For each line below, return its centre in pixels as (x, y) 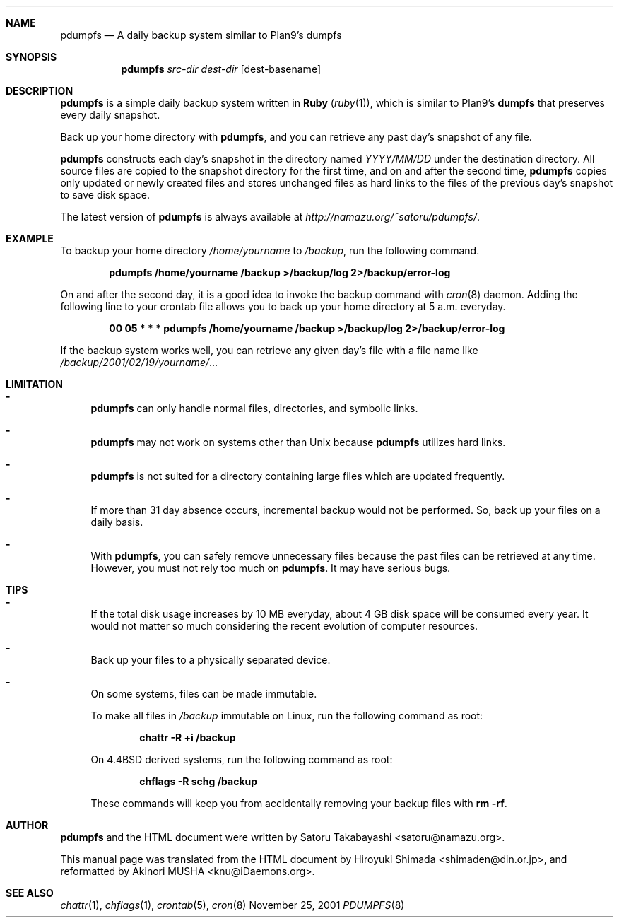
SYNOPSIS (31, 57)
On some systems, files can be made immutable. (204, 694)
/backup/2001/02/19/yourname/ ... (139, 362)
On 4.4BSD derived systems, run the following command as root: (242, 759)
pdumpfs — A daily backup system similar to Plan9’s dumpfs (201, 35)
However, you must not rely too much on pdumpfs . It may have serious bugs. (271, 568)
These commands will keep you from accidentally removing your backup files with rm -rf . (299, 803)
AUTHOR (27, 825)
